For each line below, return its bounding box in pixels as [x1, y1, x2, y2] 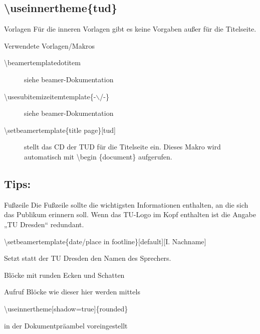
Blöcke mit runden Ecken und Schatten [4, 269, 125, 280]
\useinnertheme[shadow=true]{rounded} [4, 303, 128, 313]
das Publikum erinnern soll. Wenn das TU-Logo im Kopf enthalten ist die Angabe [4, 209, 256, 220]
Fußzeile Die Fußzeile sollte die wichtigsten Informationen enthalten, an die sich [4, 199, 248, 210]
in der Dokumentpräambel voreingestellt [4, 320, 128, 330]
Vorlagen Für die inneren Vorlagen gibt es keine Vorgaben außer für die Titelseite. [4, 24, 256, 34]
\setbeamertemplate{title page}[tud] [4, 124, 116, 135]
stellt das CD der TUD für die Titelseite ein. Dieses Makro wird [24, 141, 221, 152]
